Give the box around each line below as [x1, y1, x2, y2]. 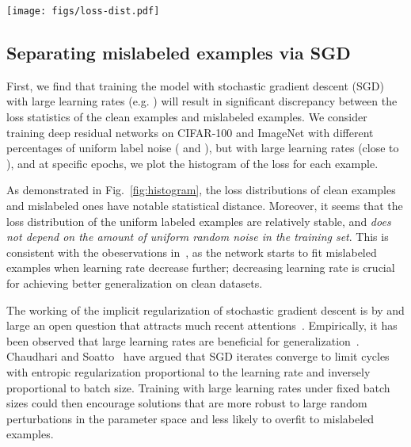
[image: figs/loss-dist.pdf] [6, 6, 160, 17]
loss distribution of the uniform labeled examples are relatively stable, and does [6, 212, 391, 229]
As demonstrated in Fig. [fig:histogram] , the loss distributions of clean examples [6, 181, 396, 198]
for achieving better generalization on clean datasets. [6, 274, 263, 291]
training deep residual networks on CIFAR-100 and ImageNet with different [6, 124, 374, 140]
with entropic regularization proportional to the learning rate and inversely [6, 363, 371, 380]
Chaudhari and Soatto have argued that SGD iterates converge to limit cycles [6, 348, 390, 365]
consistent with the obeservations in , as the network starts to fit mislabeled [6, 243, 377, 260]
